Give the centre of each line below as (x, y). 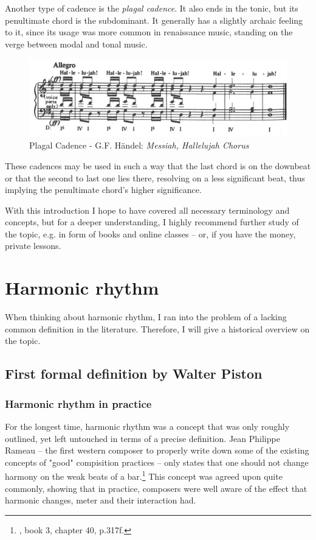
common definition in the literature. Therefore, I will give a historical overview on (157, 328)
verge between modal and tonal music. (76, 44)
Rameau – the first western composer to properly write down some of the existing (157, 450)
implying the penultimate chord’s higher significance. (103, 190)
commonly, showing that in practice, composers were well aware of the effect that (156, 488)
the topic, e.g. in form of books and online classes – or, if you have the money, (150, 233)
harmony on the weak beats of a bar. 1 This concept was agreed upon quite (144, 475)
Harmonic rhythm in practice (78, 403)
